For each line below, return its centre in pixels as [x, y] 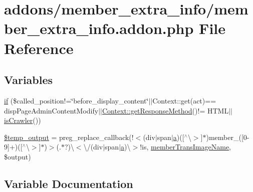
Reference [39, 48]
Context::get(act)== [184, 100]
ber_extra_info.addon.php [99, 28]
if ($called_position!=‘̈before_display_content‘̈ [76, 100]
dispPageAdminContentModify [51, 110]
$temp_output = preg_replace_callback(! [69, 137]
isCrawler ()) [23, 120]
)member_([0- [228, 137]
